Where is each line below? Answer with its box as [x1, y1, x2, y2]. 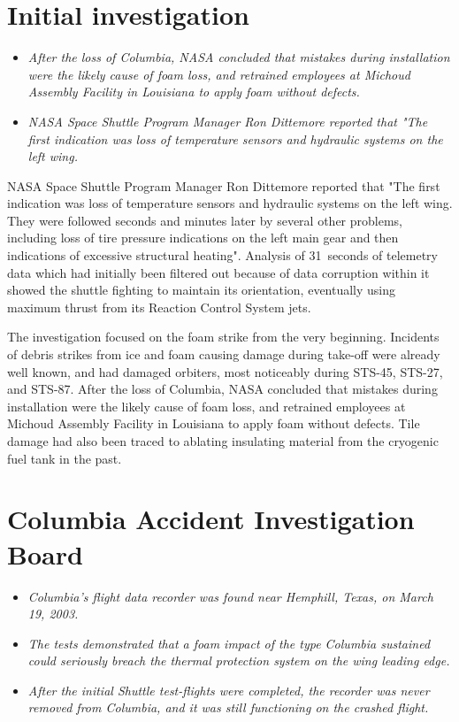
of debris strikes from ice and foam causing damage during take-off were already [7, 345, 440, 364]
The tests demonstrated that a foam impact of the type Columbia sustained [27, 634, 431, 652]
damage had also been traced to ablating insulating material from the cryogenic [7, 432, 439, 449]
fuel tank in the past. [7, 449, 122, 467]
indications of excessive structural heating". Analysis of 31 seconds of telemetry [7, 246, 439, 265]
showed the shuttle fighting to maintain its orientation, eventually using [7, 280, 396, 299]
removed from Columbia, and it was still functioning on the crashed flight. [27, 698, 429, 717]
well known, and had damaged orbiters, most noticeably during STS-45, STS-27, [7, 362, 443, 380]
